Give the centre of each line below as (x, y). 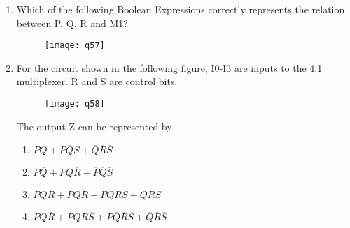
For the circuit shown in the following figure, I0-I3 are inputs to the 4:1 (169, 67)
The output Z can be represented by (94, 126)
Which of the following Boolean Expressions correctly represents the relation (181, 9)
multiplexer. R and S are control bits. (97, 81)
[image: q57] (75, 46)
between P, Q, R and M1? (72, 23)
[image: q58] (75, 104)
